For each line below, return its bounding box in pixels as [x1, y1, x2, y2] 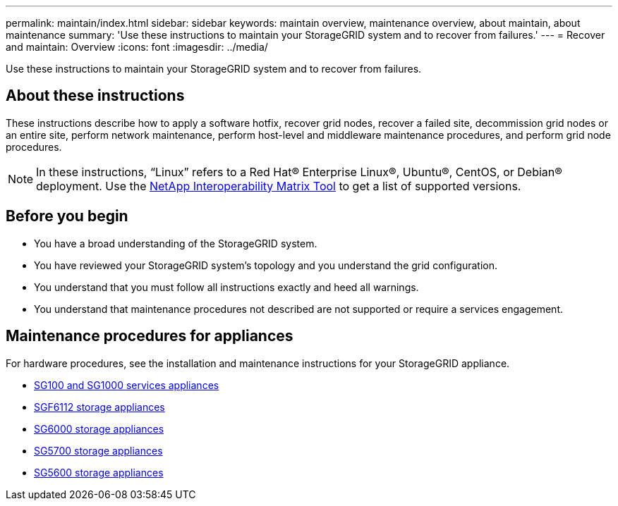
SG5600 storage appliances [34, 466, 164, 479]
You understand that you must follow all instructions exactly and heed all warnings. [34, 280, 419, 293]
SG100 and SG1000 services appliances [34, 378, 219, 391]
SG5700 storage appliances [34, 444, 163, 457]
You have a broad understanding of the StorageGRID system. [34, 237, 317, 249]
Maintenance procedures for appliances [6, 327, 293, 345]
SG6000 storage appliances [34, 422, 164, 435]
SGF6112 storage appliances [34, 400, 165, 413]
